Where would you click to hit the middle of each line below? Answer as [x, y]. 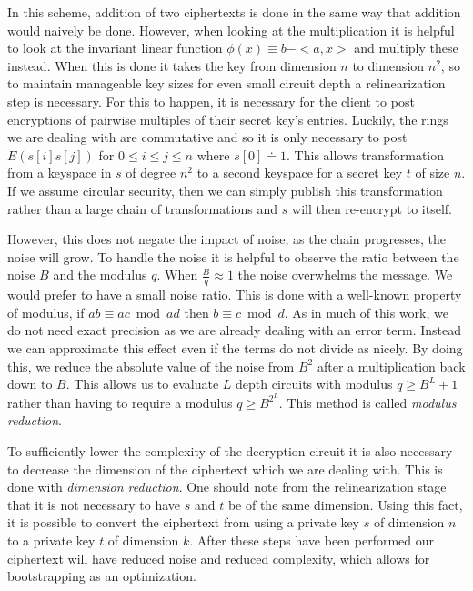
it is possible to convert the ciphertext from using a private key [184, 522]
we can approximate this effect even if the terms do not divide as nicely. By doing [235, 347]
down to [30, 384]
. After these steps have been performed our [312, 540]
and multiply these [406, 48]
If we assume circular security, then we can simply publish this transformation [225, 190]
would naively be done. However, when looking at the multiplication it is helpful [231, 30]
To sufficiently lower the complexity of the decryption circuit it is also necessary [230, 450]
